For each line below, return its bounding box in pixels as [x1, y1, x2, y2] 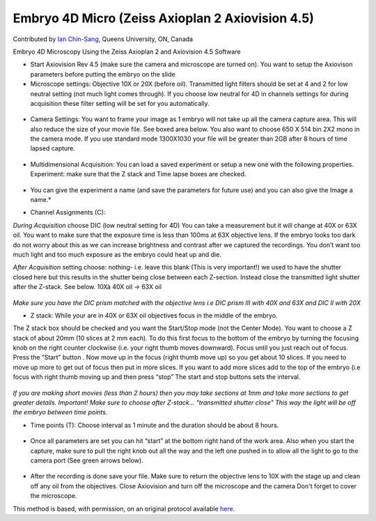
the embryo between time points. [13, 408, 108, 417]
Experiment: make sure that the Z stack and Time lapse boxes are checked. [30, 170, 246, 178]
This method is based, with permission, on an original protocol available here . [13, 504, 235, 513]
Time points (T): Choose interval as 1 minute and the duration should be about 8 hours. [30, 421, 279, 429]
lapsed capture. [30, 144, 76, 153]
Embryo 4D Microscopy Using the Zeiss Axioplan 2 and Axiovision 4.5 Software [13, 47, 241, 56]
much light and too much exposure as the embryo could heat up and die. [13, 250, 222, 258]
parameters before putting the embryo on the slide [30, 70, 175, 78]
